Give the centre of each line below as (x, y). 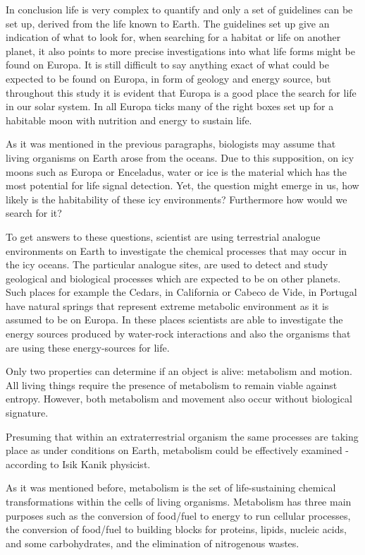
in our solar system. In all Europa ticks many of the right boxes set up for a (170, 106)
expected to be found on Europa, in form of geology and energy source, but (168, 78)
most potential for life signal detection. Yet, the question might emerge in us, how (182, 185)
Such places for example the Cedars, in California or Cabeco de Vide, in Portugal (181, 292)
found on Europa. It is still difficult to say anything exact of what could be (168, 65)
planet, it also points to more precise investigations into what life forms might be (181, 50)
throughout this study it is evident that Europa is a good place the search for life (181, 92)
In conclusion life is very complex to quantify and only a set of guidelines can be (179, 9)
